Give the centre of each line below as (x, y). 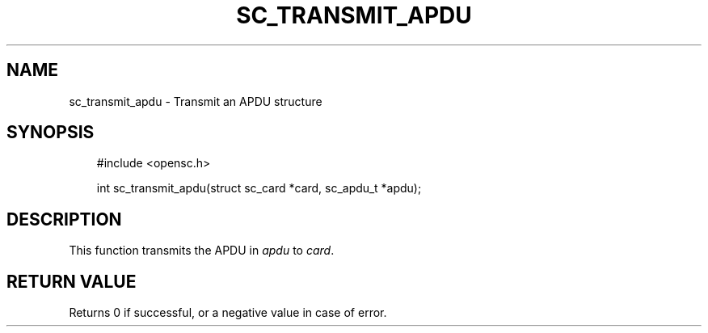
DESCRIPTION (64, 219)
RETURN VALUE (72, 281)
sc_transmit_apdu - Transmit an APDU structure (196, 101)
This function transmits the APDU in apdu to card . (202, 251)
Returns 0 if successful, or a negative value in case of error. (228, 313)
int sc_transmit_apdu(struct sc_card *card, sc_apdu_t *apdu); (259, 188)
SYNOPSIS (51, 133)
